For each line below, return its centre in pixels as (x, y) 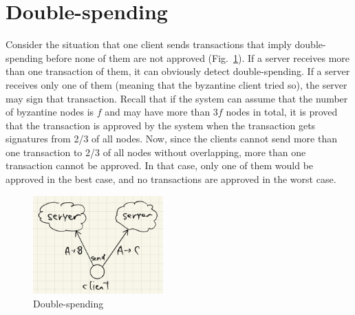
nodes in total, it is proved (282, 112)
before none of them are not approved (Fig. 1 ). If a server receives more (198, 57)
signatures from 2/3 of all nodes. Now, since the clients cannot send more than (171, 139)
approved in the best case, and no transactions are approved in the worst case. (171, 179)
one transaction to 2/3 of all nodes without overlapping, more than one (156, 152)
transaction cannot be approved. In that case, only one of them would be (160, 165)
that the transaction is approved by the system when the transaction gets (161, 125)
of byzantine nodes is (50, 112)
